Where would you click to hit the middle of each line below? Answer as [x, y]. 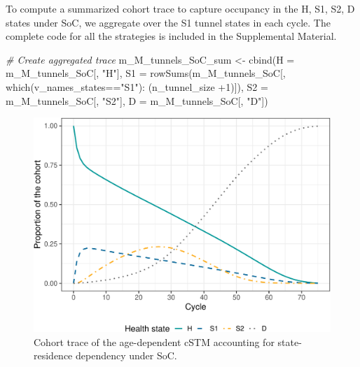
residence [53, 355]
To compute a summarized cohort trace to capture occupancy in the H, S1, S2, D [180, 8]
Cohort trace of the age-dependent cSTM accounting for [154, 341]
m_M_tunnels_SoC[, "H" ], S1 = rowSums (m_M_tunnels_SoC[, [146, 73]
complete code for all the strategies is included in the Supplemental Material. [171, 36]
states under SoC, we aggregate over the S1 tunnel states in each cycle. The [168, 22]
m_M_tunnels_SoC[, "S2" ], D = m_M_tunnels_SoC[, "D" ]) [137, 100]
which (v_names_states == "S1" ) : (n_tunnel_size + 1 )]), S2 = [137, 86]
